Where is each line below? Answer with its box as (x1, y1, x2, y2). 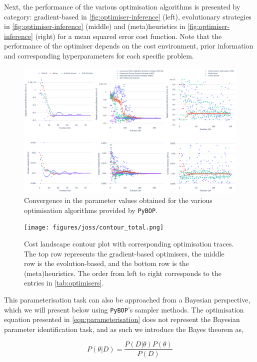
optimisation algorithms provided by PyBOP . (24, 204, 158, 215)
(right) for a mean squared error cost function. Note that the (35, 30, 222, 41)
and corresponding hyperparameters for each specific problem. (4, 50, 194, 60)
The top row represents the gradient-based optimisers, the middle (24, 248, 224, 258)
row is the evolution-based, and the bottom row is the (24, 258, 189, 268)
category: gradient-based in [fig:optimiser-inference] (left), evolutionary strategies (4, 11, 251, 21)
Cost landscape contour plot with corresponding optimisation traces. (24, 238, 234, 248)
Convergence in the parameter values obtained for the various (24, 195, 212, 205)
